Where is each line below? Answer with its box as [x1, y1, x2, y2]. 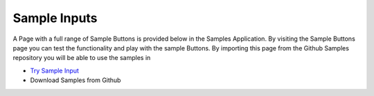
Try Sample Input [30, 66, 80, 75]
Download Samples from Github [30, 76, 121, 84]
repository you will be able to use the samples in [12, 54, 151, 62]
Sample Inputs [12, 10, 98, 26]
